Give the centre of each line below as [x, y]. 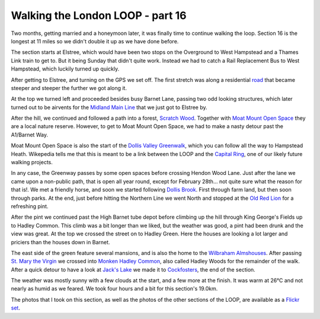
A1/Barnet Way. [30, 135]
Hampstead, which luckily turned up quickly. [65, 69]
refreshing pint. [30, 206]
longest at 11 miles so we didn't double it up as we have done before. [95, 41]
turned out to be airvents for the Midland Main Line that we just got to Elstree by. [109, 107]
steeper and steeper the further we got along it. [69, 88]
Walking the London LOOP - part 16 [99, 15]
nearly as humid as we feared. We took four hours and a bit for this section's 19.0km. [114, 289]
